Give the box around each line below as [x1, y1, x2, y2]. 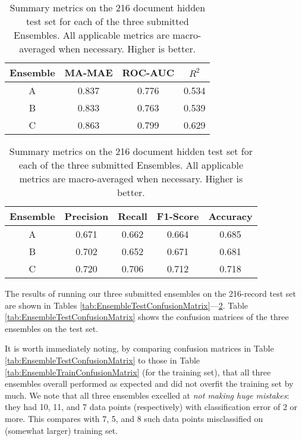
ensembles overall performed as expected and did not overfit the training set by [5, 377, 294, 390]
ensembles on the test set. [5, 322, 98, 334]
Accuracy [208, 209, 253, 223]
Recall [118, 209, 147, 223]
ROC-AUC [122, 66, 174, 79]
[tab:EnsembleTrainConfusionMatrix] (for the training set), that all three [5, 365, 271, 378]
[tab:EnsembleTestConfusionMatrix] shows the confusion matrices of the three [5, 310, 289, 323]
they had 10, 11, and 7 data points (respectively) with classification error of [5, 400, 281, 413]
